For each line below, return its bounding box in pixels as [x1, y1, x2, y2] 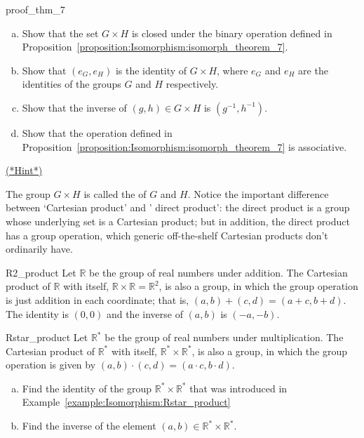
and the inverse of [106, 306, 183, 321]
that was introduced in [189, 380, 288, 395]
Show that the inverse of [22, 100, 127, 114]
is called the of [83, 186, 147, 201]
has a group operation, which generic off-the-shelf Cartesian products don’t [6, 227, 328, 242]
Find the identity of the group [22, 380, 152, 395]
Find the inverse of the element [22, 418, 156, 433]
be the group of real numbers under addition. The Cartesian [89, 265, 348, 279]
